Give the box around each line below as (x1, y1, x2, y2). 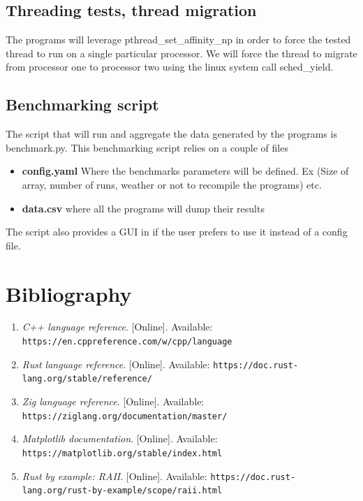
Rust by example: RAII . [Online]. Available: (22, 468, 207, 483)
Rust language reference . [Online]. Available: (22, 356, 210, 371)
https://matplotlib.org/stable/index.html (22, 448, 223, 458)
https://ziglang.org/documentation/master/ (22, 411, 228, 421)
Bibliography (6, 279, 132, 307)
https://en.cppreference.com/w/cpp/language (22, 337, 232, 347)
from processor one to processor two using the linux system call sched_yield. (6, 59, 334, 74)
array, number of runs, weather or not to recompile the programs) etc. (22, 177, 322, 191)
